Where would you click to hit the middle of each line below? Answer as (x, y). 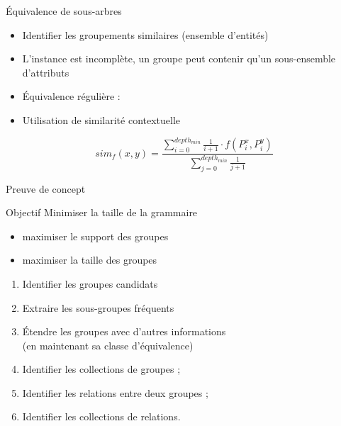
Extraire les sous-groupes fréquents (98, 307)
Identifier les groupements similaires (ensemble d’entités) (145, 34)
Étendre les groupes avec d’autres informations (124, 331)
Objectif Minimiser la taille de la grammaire (102, 212)
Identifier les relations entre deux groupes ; (115, 392)
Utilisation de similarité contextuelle (101, 119)
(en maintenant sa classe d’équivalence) (108, 345)
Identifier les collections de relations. (101, 416)
